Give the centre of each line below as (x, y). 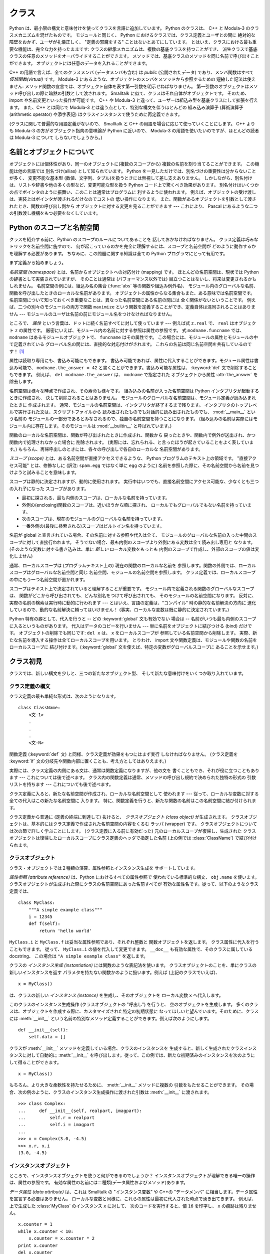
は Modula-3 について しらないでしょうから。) (56, 137)
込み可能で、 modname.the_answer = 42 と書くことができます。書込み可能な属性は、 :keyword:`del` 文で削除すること (133, 367)
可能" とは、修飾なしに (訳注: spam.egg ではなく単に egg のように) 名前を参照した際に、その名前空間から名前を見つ (138, 465)
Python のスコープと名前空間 (54, 227)
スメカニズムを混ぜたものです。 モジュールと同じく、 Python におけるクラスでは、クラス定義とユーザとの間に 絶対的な (132, 35)
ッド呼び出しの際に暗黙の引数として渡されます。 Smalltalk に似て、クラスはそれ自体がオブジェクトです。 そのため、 (129, 93)
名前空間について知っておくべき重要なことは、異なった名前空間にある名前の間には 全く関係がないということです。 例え (132, 300)
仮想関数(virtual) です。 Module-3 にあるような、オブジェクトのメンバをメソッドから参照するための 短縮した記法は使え (132, 79)
